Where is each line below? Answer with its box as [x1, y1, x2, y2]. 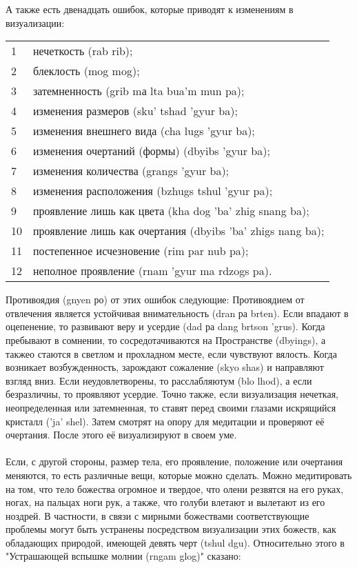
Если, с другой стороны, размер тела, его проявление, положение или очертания [6, 454, 343, 469]
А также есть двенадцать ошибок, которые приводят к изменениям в [6, 2, 294, 16]
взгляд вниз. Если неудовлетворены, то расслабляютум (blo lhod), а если [6, 373, 312, 387]
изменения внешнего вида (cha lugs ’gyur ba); [33, 123, 255, 139]
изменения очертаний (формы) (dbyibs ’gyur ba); [33, 143, 270, 159]
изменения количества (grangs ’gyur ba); [33, 163, 229, 179]
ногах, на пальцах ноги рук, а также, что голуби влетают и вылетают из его [6, 495, 325, 509]
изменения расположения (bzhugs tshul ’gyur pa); [33, 183, 273, 199]
